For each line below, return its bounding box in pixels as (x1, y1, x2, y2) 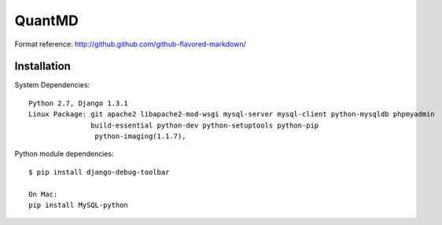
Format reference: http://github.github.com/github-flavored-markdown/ (14, 39, 247, 49)
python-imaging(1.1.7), (94, 132, 186, 141)
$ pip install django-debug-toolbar (28, 168, 170, 176)
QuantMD (14, 12, 79, 29)
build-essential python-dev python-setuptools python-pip (90, 120, 319, 130)
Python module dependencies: (14, 149, 114, 159)
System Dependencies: (14, 80, 90, 90)
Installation (14, 60, 71, 73)
